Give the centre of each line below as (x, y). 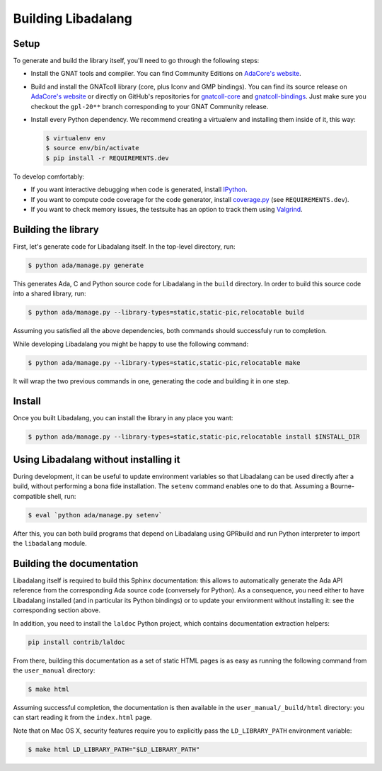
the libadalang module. (50, 544)
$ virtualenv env (76, 138)
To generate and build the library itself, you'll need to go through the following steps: (136, 61)
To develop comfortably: (49, 176)
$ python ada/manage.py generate (86, 265)
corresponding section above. (57, 610)
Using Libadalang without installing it (97, 460)
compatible (29, 496)
